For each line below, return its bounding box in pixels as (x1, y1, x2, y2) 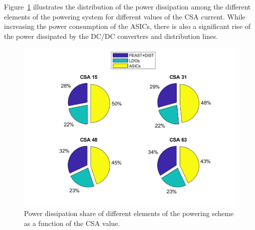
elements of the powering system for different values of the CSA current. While (4, 11, 246, 21)
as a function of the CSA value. (24, 218, 120, 229)
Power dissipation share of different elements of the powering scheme (24, 208, 234, 219)
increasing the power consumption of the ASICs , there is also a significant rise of (4, 21, 251, 31)
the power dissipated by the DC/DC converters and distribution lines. (4, 30, 218, 41)
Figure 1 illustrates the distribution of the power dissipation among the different (4, 1, 251, 11)
